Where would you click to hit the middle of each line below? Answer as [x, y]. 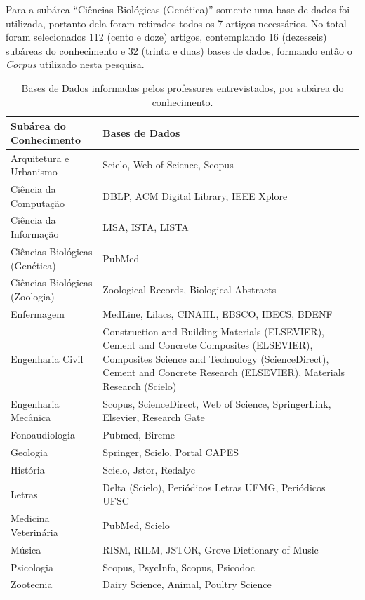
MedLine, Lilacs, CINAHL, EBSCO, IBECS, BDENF [218, 313]
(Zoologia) [33, 296]
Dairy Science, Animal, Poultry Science [187, 584]
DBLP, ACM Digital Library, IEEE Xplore [195, 195]
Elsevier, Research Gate [154, 417]
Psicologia [32, 567]
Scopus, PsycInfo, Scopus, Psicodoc [179, 567]
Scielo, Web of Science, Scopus [168, 165]
